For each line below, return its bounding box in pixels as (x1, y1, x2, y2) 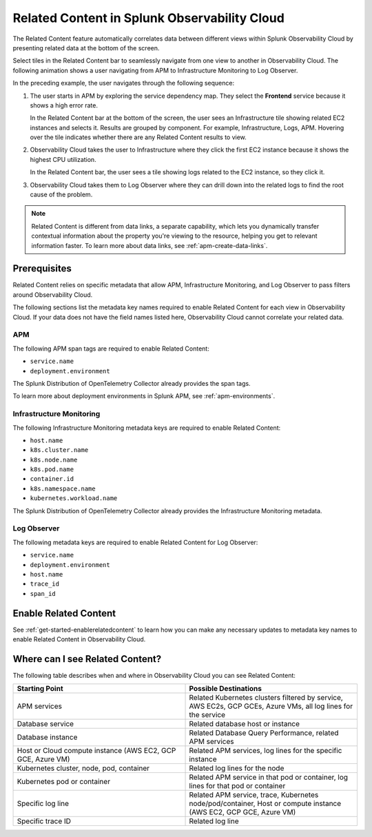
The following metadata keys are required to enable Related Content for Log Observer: (12, 538, 258, 546)
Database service (17, 719, 74, 729)
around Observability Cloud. (12, 290, 93, 299)
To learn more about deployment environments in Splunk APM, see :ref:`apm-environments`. (12, 392, 276, 400)
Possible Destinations (189, 684, 262, 694)
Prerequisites (12, 262, 72, 275)
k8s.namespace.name (30, 484, 96, 493)
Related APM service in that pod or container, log (189, 772, 348, 782)
